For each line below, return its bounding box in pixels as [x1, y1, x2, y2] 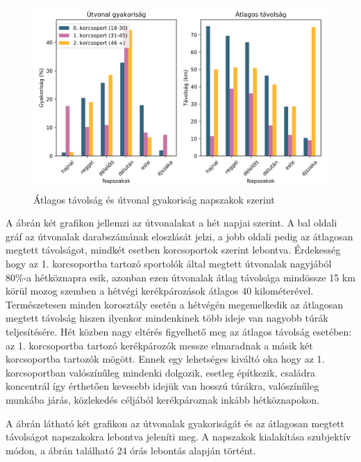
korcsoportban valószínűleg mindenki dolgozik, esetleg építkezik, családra [6, 365, 316, 379]
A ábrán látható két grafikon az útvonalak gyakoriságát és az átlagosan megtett [6, 415, 344, 430]
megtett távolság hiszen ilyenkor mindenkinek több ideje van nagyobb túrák [6, 311, 328, 325]
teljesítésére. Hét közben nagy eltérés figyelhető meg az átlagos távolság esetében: [6, 324, 352, 338]
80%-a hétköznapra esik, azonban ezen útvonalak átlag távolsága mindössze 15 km [6, 270, 355, 284]
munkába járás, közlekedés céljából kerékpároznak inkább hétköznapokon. [6, 392, 319, 406]
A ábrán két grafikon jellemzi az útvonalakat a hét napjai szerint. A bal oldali [6, 215, 337, 230]
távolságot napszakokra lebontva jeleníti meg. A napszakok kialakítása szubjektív [6, 429, 351, 444]
